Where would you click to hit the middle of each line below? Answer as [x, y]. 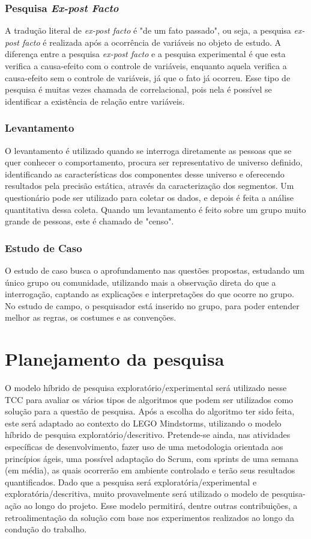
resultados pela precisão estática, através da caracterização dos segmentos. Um [149, 186]
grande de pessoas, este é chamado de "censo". [89, 221]
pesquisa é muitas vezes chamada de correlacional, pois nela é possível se [138, 89]
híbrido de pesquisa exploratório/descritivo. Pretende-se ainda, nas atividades [148, 435]
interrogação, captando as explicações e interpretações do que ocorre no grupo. [149, 294]
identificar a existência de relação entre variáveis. [95, 101]
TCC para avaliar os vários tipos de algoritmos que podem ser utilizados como [149, 399]
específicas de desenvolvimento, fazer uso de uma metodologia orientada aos [144, 447]
